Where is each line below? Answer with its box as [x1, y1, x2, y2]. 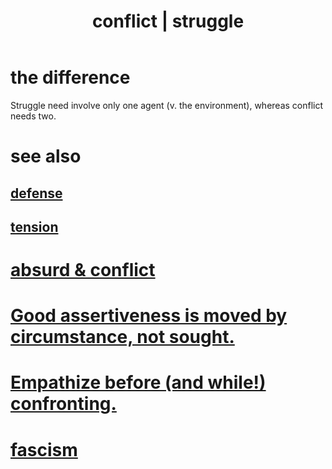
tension [10, 218, 59, 235]
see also [10, 145, 82, 168]
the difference [10, 66, 131, 89]
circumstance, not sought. [10, 326, 235, 349]
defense [10, 185, 63, 202]
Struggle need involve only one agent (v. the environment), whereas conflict [10, 99, 324, 111]
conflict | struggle [91, 10, 245, 33]
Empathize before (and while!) [10, 371, 267, 394]
